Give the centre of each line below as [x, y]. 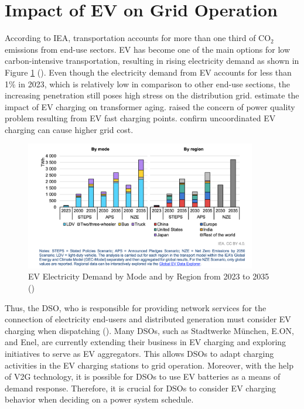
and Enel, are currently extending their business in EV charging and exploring [146, 342]
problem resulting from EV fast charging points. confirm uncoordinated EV [140, 118]
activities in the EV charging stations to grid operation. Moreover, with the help [149, 365]
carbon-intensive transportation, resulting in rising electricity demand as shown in [152, 61]
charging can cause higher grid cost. [69, 129]
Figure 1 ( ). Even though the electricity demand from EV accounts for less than [148, 72]
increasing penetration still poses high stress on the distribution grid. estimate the [152, 95]
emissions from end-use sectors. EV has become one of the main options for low [147, 49]
